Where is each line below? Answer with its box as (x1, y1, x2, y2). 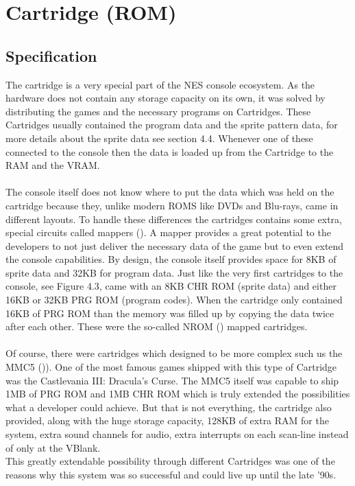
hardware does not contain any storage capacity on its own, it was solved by (5, 91, 326, 105)
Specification (5, 45, 97, 66)
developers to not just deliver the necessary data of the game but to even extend (5, 238, 344, 253)
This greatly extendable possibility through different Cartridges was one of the (5, 454, 335, 468)
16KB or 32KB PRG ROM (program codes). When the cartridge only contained (5, 292, 343, 307)
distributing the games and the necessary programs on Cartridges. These (5, 104, 311, 118)
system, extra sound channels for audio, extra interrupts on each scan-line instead (5, 427, 349, 441)
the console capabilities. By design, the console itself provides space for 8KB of (5, 252, 336, 266)
